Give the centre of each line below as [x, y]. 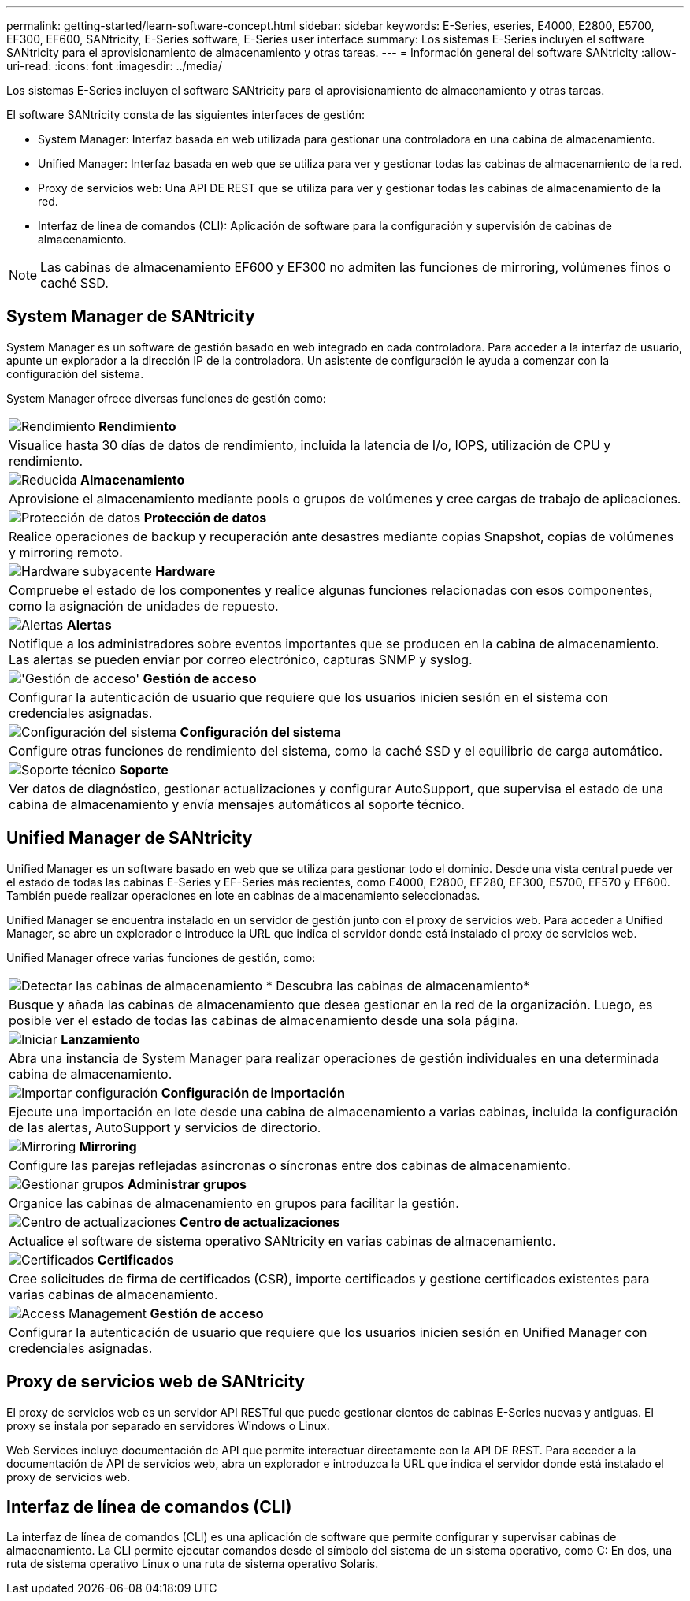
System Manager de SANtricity [131, 317]
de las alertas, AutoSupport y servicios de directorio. [165, 1127]
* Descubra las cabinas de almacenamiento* [398, 985]
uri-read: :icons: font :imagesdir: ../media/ [114, 66]
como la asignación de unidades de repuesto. [144, 605]
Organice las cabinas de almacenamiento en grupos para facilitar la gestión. [234, 1203]
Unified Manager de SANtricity [130, 838]
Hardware [185, 571]
